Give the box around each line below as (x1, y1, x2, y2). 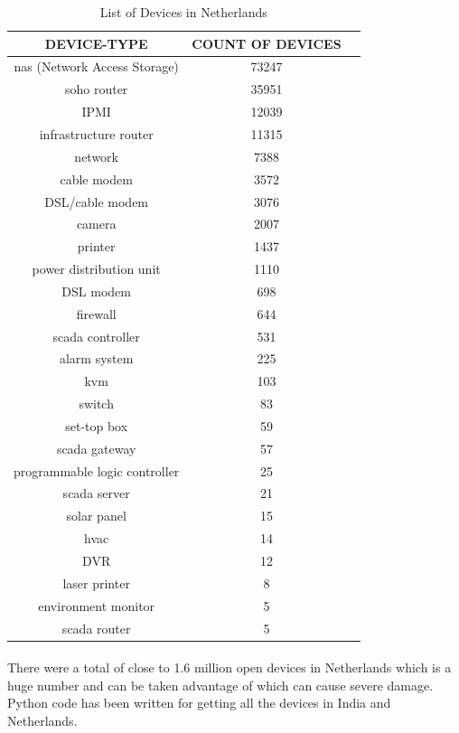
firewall (76, 304, 117, 323)
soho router (64, 80, 128, 99)
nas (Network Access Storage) (14, 57, 179, 76)
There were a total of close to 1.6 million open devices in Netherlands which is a (7, 658, 452, 677)
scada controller (52, 326, 140, 345)
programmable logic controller (14, 461, 180, 480)
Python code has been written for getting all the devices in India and (7, 693, 391, 712)
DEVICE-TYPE (44, 33, 148, 52)
